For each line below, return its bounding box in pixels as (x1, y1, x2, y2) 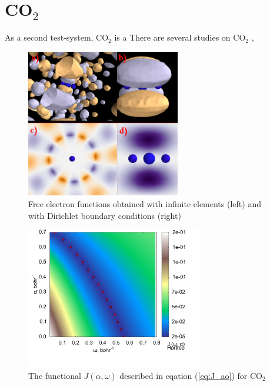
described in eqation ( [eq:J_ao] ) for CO (119, 369, 263, 381)
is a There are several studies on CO (114, 31, 246, 44)
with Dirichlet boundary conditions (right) (28, 209, 181, 221)
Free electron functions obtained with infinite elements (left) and (28, 198, 261, 210)
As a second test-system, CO (5, 31, 109, 44)
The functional (28, 369, 81, 381)
